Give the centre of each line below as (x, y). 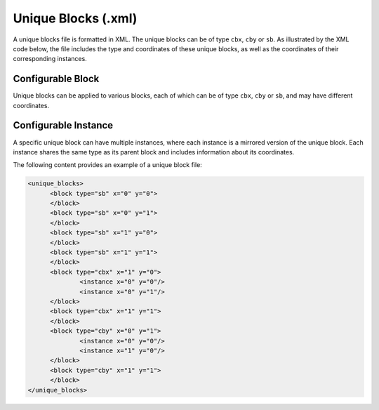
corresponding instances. (50, 59)
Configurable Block (56, 79)
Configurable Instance (63, 125)
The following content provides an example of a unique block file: (108, 165)
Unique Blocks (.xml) (75, 18)
